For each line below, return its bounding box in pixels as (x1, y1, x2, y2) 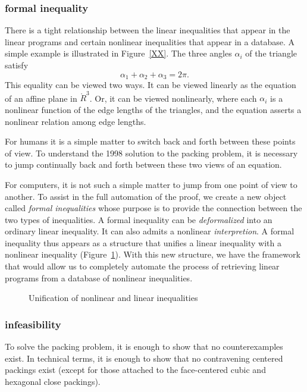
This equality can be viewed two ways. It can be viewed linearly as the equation (5, 79, 296, 91)
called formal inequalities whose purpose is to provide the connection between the (5, 202, 302, 214)
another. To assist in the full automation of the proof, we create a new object (5, 190, 287, 202)
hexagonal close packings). (5, 375, 101, 387)
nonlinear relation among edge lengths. (5, 115, 146, 127)
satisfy (5, 59, 29, 71)
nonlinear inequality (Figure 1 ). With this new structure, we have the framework (5, 248, 300, 261)
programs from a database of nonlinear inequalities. (5, 271, 193, 284)
